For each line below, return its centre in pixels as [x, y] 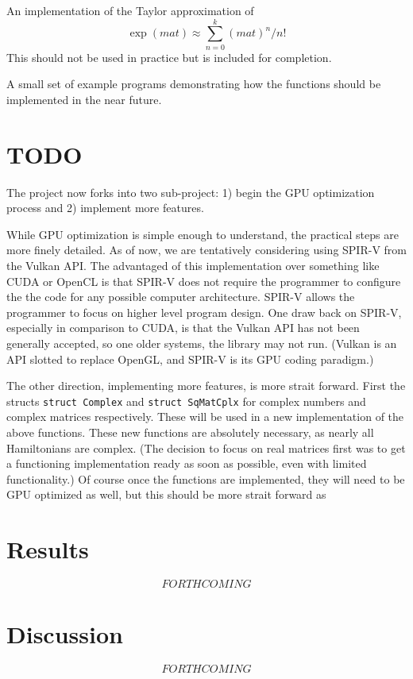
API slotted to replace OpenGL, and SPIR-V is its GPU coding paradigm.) [190, 359]
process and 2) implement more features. [105, 208]
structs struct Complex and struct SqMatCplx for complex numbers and [186, 401]
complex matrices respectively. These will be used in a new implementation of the [205, 417]
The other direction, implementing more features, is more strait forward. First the [206, 386]
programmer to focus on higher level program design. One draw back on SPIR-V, [204, 312]
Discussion [65, 634]
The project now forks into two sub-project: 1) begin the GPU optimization [191, 192]
